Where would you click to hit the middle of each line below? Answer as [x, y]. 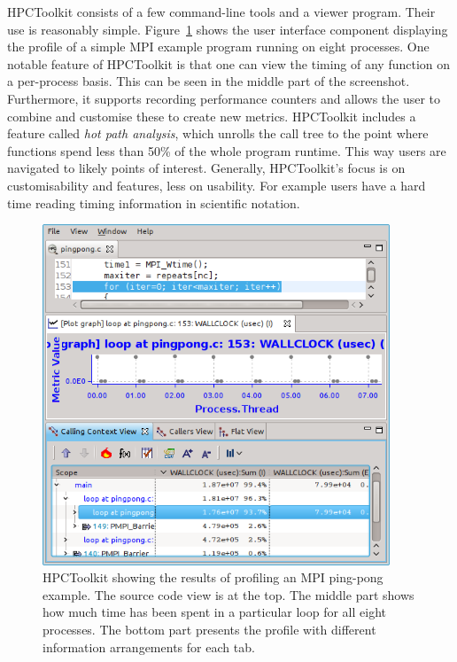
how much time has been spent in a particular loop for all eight [214, 612]
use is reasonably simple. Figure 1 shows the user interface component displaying [228, 29]
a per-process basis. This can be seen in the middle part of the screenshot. [209, 81]
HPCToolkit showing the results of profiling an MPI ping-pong [213, 577]
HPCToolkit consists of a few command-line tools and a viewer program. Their [221, 12]
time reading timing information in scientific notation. [154, 202]
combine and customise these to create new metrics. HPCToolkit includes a [212, 116]
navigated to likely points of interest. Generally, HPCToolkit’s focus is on [206, 168]
